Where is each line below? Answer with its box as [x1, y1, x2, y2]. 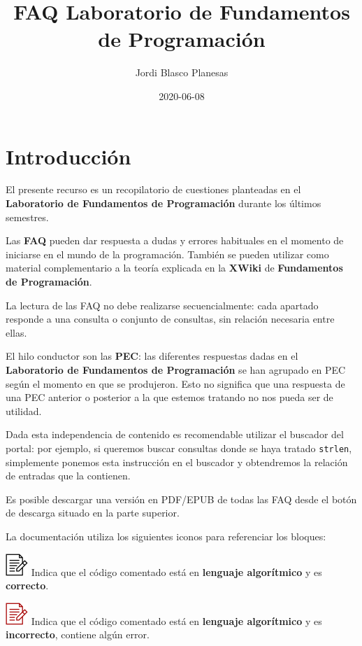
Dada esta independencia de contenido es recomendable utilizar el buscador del [6, 427, 344, 442]
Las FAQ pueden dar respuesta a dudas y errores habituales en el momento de [6, 233, 344, 248]
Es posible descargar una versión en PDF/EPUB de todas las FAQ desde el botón [6, 491, 357, 506]
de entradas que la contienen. [6, 468, 131, 483]
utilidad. [6, 403, 42, 418]
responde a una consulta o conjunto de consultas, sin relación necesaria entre [6, 311, 335, 326]
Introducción [6, 141, 131, 170]
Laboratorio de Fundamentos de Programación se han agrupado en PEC [6, 362, 346, 377]
